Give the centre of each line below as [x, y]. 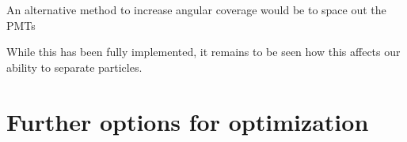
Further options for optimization [188, 121]
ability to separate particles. [74, 67]
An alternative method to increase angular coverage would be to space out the [196, 9]
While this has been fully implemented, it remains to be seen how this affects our [203, 52]
